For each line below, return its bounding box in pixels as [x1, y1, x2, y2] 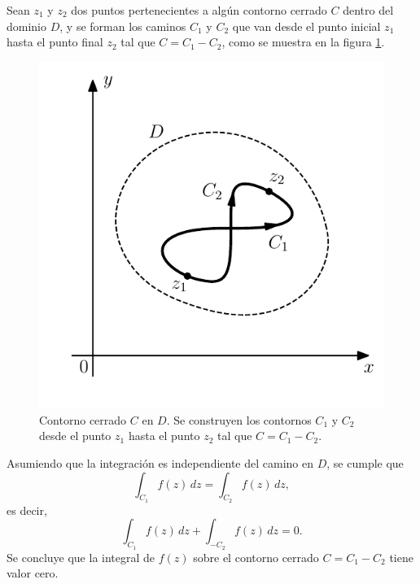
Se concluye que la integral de [7, 548, 155, 565]
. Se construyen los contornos [166, 411, 312, 428]
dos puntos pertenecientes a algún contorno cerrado [71, 2, 327, 18]
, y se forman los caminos [59, 17, 186, 34]
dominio [7, 17, 47, 34]
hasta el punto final [7, 33, 103, 50]
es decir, [7, 501, 47, 518]
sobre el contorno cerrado [193, 548, 319, 565]
